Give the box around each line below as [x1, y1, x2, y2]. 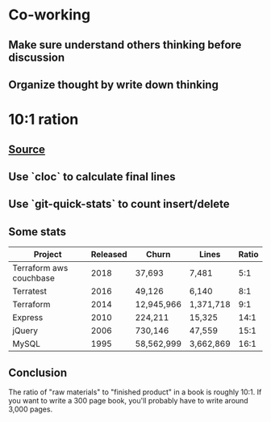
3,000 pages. [8, 404, 53, 414]
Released [90, 249, 127, 260]
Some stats [8, 225, 67, 238]
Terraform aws [12, 263, 69, 274]
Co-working [8, 6, 91, 24]
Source [8, 142, 46, 156]
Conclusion [8, 365, 68, 379]
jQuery [12, 325, 39, 336]
